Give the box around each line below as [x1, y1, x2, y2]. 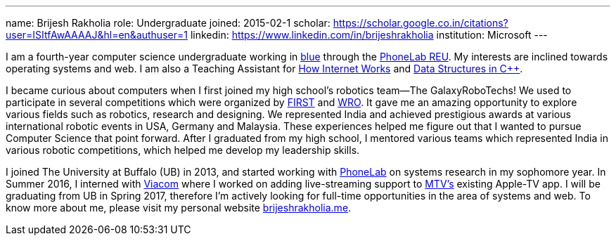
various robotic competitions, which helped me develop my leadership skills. [6, 144, 360, 156]
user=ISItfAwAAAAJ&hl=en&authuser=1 [6, 29, 188, 41]
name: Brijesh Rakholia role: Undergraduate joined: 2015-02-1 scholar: [6, 17, 331, 29]
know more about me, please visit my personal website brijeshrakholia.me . [6, 202, 352, 214]
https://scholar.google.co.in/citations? [333, 17, 508, 29]
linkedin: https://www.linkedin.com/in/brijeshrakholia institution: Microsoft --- [190, 29, 548, 41]
